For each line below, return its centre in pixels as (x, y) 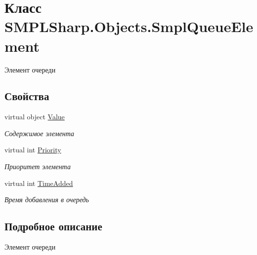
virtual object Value (35, 117)
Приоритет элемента (38, 166)
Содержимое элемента (40, 133)
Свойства (27, 96)
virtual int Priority (33, 150)
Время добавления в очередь (47, 200)
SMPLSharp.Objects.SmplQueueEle (129, 26)
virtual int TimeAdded (39, 183)
